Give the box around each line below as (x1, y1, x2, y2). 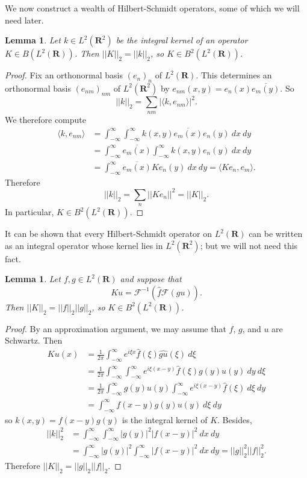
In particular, (5, 206, 54, 218)
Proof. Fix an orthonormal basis (5, 69, 123, 81)
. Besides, (217, 413, 252, 426)
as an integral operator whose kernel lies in (5, 239, 163, 251)
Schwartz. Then (5, 334, 63, 347)
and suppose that (120, 272, 182, 285)
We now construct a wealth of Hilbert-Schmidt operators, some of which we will (5, 2, 300, 14)
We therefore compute (5, 113, 87, 125)
